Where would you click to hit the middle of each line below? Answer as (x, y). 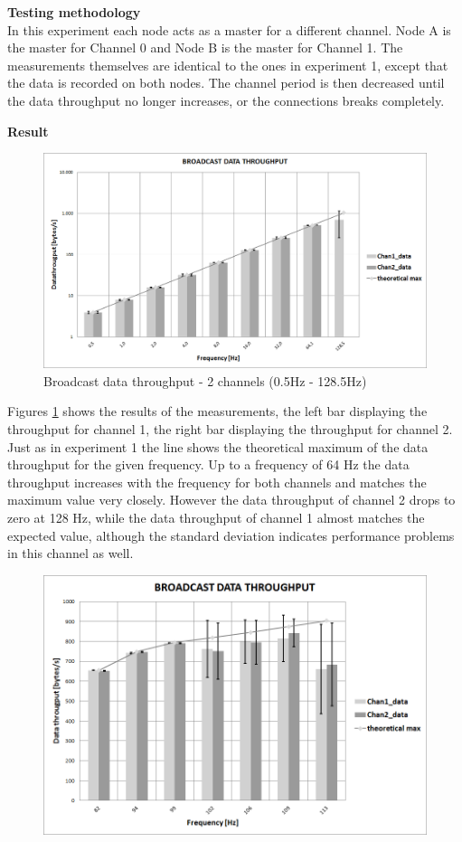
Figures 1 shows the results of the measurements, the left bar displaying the (217, 411)
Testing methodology (74, 12)
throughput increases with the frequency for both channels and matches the (217, 482)
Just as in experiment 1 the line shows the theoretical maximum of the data (218, 446)
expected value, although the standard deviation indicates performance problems (231, 535)
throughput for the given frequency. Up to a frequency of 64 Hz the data (208, 464)
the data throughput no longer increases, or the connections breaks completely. (226, 100)
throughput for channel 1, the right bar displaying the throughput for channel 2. (230, 429)
